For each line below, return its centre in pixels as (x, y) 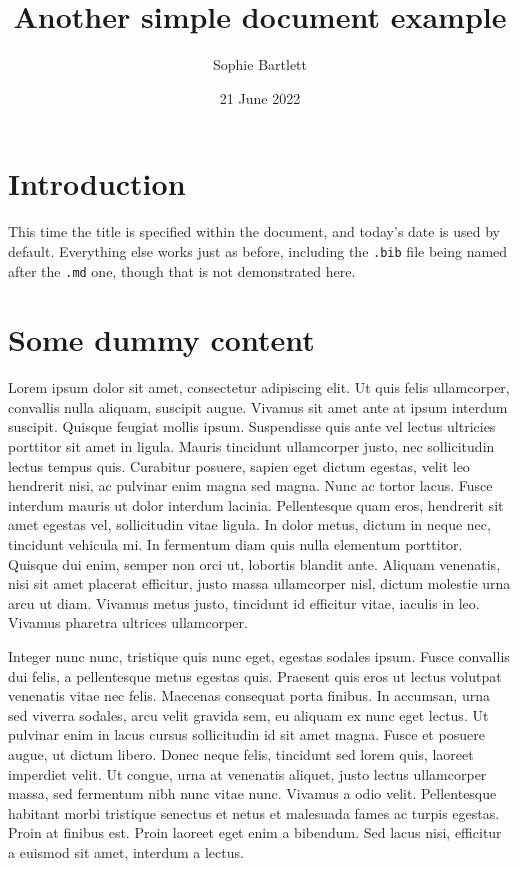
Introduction (97, 183)
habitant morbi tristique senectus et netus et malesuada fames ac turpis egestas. (254, 812)
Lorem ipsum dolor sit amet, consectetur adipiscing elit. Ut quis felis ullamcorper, (259, 387)
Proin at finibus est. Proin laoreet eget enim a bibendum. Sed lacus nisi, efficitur (255, 832)
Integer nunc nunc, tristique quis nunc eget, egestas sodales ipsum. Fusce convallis (259, 656)
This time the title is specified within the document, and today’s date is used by (254, 231)
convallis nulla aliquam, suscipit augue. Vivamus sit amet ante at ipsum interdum (258, 406)
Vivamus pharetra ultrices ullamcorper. (128, 622)
